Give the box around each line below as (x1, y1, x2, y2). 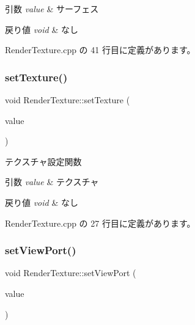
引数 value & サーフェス (5, 2, 99, 15)
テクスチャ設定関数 (5, 155, 82, 167)
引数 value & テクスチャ (5, 175, 99, 188)
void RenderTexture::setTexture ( (5, 93, 130, 106)
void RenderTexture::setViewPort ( (5, 266, 136, 279)
